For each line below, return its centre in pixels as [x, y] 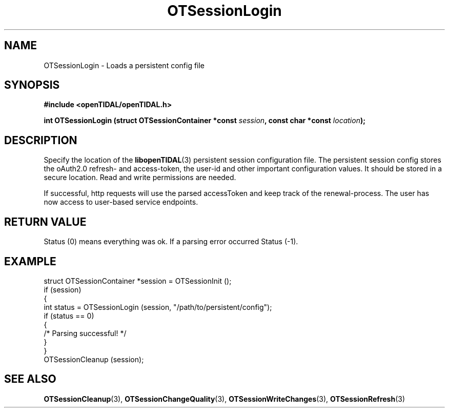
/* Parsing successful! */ [85, 333]
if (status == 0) [69, 316]
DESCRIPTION [41, 140]
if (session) [63, 289]
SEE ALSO [30, 379]
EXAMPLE [30, 261]
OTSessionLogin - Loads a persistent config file [124, 65]
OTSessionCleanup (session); [94, 359]
